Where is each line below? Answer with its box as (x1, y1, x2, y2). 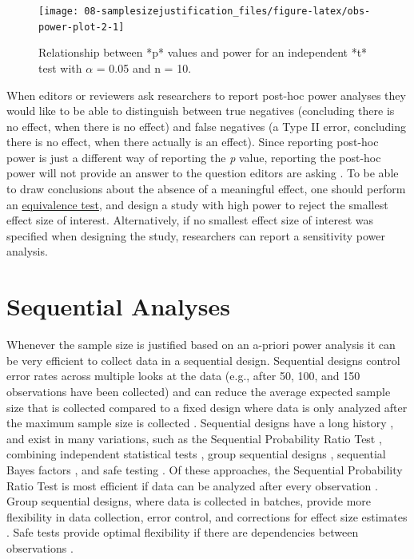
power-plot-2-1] (38, 21, 125, 33)
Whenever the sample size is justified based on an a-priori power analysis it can (6, 336, 396, 353)
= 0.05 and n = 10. (96, 59, 192, 76)
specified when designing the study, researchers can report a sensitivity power (6, 227, 386, 244)
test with (38, 59, 82, 76)
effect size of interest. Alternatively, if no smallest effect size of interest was (6, 212, 374, 228)
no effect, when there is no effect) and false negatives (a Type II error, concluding (6, 117, 407, 134)
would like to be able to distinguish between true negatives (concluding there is (6, 102, 395, 119)
